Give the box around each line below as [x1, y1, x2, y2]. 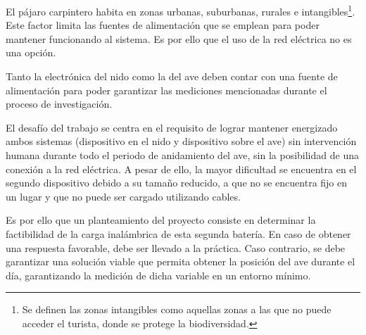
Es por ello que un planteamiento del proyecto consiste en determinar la [6, 213, 316, 227]
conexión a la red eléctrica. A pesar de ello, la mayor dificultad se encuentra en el [6, 161, 357, 176]
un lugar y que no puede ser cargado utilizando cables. [6, 189, 241, 203]
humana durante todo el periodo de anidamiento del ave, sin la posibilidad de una [6, 148, 359, 162]
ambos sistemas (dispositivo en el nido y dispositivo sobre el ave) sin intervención [6, 134, 357, 148]
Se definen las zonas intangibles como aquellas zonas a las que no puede [22, 302, 332, 317]
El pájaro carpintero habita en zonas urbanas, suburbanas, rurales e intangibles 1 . [6, 2, 355, 18]
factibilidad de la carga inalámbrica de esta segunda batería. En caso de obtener [6, 226, 351, 241]
